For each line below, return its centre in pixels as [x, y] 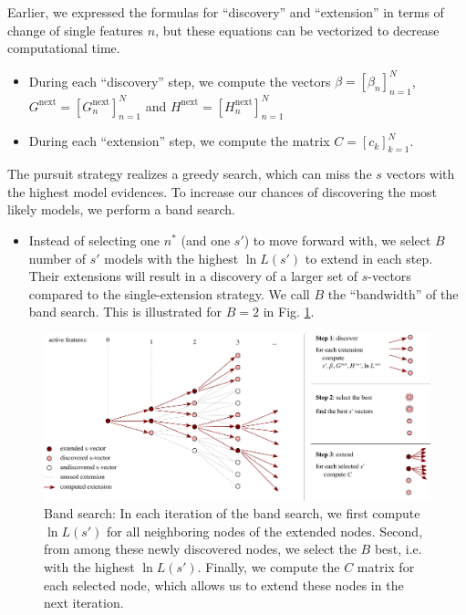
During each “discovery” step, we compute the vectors [180, 81]
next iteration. [84, 603]
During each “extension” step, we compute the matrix [179, 141]
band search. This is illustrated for [125, 312]
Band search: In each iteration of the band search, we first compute [232, 513]
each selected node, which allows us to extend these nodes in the [224, 584]
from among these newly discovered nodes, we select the [200, 549]
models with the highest [171, 258]
